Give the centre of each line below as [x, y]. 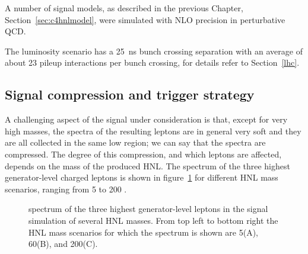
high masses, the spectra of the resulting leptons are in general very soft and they [153, 131]
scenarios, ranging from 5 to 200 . [66, 189]
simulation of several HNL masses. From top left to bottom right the [153, 220]
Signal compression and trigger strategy [130, 94]
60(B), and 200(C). [63, 244]
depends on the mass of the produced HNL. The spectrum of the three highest [147, 165]
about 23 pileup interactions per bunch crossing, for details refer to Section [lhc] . [152, 62]
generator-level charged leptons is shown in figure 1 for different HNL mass [142, 177]
